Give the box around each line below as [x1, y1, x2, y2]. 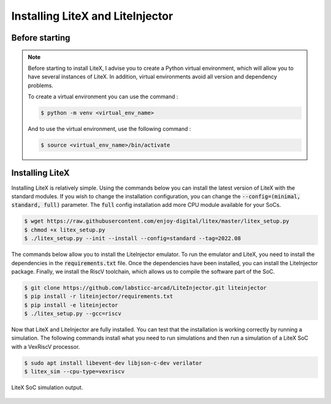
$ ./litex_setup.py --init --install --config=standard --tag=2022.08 [24, 235, 242, 242]
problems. [28, 82, 53, 89]
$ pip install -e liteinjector [24, 301, 119, 308]
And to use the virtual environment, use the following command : [28, 125, 191, 133]
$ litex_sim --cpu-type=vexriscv [24, 368, 125, 375]
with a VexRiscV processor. [11, 343, 80, 350]
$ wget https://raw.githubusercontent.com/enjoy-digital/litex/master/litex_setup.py [24, 218, 289, 225]
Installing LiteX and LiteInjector [11, 9, 173, 23]
